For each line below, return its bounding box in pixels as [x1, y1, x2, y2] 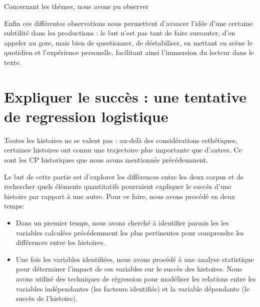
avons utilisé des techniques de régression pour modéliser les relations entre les [15, 273, 256, 283]
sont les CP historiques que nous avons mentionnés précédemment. [4, 154, 208, 165]
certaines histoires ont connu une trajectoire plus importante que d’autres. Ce [4, 144, 242, 155]
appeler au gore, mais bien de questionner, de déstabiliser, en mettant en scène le [4, 37, 253, 47]
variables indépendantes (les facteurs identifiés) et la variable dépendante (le [15, 283, 249, 293]
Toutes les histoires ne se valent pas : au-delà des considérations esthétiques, [4, 134, 237, 145]
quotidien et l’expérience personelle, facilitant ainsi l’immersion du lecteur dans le [4, 47, 254, 57]
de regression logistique [4, 105, 168, 126]
